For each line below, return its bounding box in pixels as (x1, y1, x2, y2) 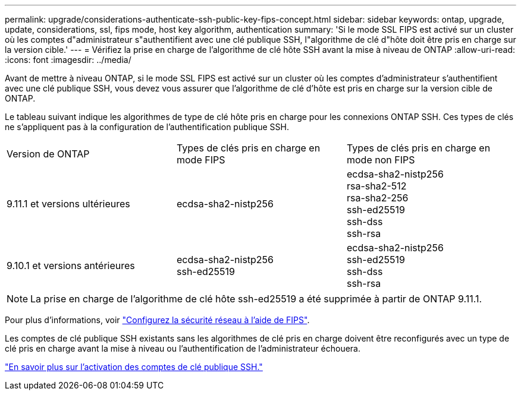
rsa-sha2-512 (346, 180, 407, 192)
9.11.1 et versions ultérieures (7, 198, 130, 210)
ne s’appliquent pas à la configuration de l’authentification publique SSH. (5, 122, 289, 132)
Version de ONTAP (7, 148, 90, 160)
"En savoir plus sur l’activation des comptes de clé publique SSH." (5, 362, 263, 372)
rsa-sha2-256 (346, 192, 409, 204)
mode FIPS (176, 154, 225, 166)
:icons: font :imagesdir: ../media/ (5, 55, 131, 65)
